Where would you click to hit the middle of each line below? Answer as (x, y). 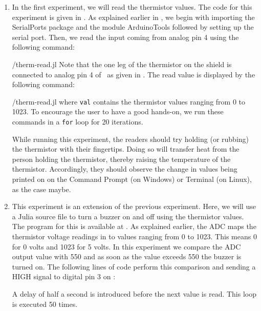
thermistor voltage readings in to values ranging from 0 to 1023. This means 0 (134, 236)
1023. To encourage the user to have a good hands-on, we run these (118, 111)
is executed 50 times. (45, 304)
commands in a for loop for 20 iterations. (78, 121)
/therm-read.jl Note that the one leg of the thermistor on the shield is (122, 64)
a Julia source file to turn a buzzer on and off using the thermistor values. (128, 216)
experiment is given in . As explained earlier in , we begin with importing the (133, 17)
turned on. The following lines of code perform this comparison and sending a (134, 266)
